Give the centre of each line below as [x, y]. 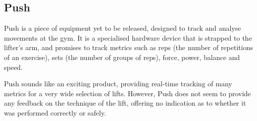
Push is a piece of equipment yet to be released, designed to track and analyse [123, 28]
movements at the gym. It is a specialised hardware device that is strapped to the [128, 37]
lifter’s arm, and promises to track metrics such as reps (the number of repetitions [128, 47]
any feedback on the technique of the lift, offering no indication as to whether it [125, 103]
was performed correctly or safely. [55, 112]
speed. [13, 67]
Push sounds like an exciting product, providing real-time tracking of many [118, 84]
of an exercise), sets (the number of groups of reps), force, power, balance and [122, 57]
